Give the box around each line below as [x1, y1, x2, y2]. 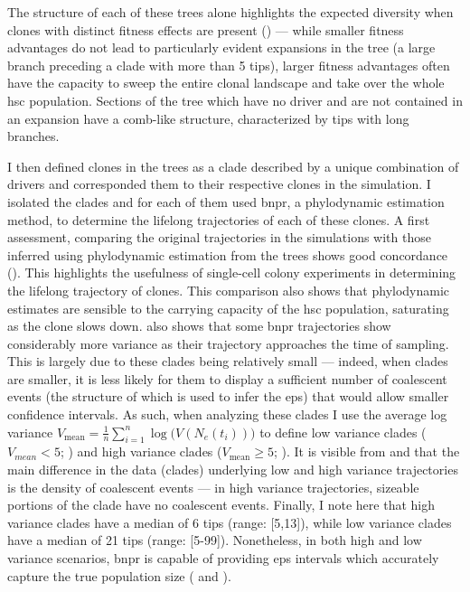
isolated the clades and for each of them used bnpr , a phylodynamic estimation [7, 192, 445, 211]
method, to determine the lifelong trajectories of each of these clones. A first [7, 210, 430, 229]
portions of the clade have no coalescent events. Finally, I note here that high [7, 495, 435, 514]
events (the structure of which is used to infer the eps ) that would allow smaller [7, 387, 449, 406]
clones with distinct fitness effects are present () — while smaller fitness [7, 20, 404, 39]
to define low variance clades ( [259, 422, 427, 441]
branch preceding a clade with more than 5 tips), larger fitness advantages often [7, 55, 450, 74]
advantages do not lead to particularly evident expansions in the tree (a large [7, 38, 436, 57]
